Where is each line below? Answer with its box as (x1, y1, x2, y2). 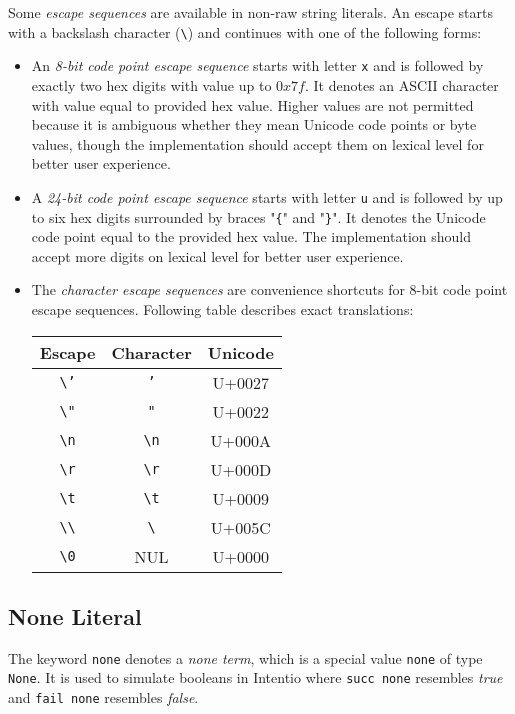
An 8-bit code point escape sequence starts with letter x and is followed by (31, 55, 484, 76)
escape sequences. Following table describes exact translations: (31, 298, 414, 319)
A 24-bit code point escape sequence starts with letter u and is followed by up (31, 186, 503, 207)
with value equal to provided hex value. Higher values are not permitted (31, 94, 474, 115)
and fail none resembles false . (8, 687, 199, 708)
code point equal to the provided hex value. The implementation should (31, 226, 471, 247)
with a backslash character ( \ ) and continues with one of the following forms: (8, 21, 482, 42)
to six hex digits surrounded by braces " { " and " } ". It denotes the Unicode (31, 206, 486, 227)
